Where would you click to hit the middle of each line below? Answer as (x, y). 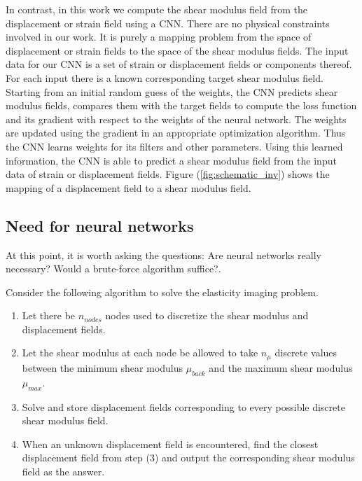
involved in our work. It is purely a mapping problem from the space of (159, 37)
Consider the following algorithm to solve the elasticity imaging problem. (162, 292)
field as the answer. (63, 471)
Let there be (49, 315)
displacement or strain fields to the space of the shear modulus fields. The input (177, 50)
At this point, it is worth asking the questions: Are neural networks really (163, 255)
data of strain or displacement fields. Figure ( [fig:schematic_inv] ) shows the (168, 174)
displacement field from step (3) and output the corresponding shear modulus (188, 458)
